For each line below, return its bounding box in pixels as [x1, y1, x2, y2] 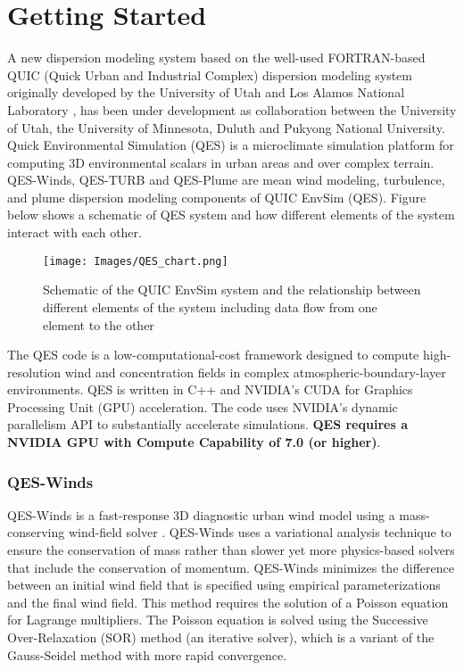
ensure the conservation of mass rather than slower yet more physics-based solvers [7, 541, 455, 559]
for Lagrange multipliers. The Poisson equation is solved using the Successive [7, 610, 428, 629]
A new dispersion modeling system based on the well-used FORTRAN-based [7, 48, 426, 67]
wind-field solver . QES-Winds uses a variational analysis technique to [68, 523, 452, 542]
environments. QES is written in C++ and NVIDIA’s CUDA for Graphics [7, 380, 413, 399]
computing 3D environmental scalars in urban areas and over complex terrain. [7, 153, 435, 171]
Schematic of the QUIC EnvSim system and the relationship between [43, 280, 421, 299]
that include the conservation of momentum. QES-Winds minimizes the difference [7, 558, 454, 576]
